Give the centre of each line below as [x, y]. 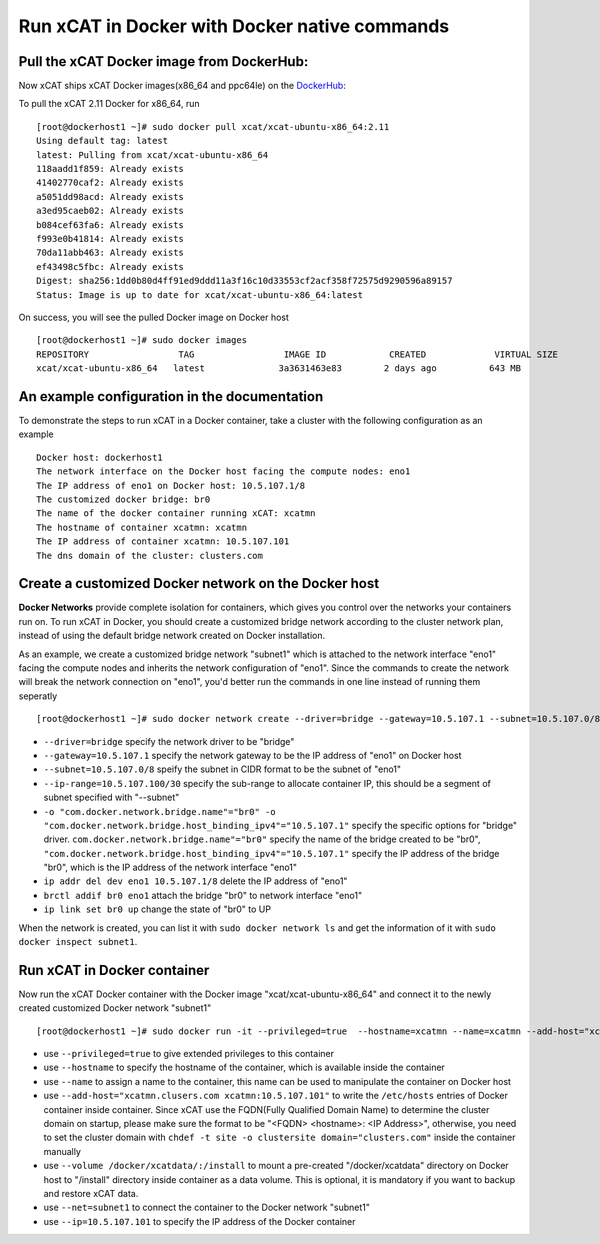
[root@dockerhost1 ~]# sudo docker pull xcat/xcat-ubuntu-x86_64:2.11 [213, 126]
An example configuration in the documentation [171, 396]
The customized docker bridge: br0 [123, 499]
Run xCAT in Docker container [114, 970]
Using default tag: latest [102, 141]
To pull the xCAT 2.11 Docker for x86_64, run [109, 104]
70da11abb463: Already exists [110, 253]
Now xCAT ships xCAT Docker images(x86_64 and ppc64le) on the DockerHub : [182, 86]
